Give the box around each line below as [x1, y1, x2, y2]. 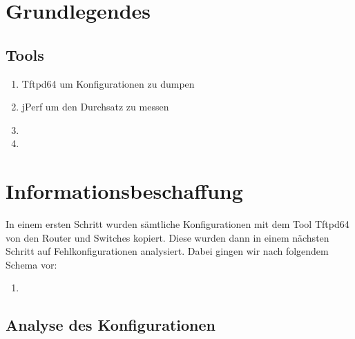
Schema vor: [6, 257, 57, 271]
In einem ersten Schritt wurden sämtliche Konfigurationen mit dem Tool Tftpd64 [6, 217, 349, 231]
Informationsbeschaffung [6, 177, 243, 205]
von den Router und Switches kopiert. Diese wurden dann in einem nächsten [6, 230, 329, 244]
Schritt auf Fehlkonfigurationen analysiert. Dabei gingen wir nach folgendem [6, 244, 329, 258]
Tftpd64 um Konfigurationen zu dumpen [21, 76, 195, 90]
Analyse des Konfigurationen [6, 314, 215, 336]
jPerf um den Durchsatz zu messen [21, 99, 169, 114]
